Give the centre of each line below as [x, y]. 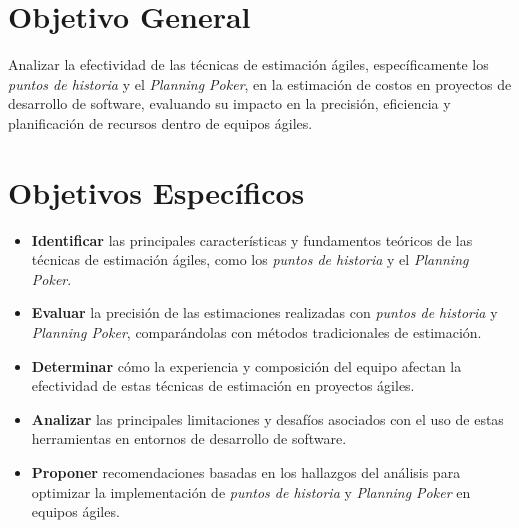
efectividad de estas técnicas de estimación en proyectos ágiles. [223, 385]
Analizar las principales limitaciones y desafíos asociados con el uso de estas [267, 418]
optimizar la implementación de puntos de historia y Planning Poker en [251, 491]
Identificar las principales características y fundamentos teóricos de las [252, 239]
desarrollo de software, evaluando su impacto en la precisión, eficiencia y [229, 103]
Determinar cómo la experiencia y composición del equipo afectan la [246, 365]
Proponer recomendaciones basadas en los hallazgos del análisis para [246, 471]
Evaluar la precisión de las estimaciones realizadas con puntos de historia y [264, 312]
